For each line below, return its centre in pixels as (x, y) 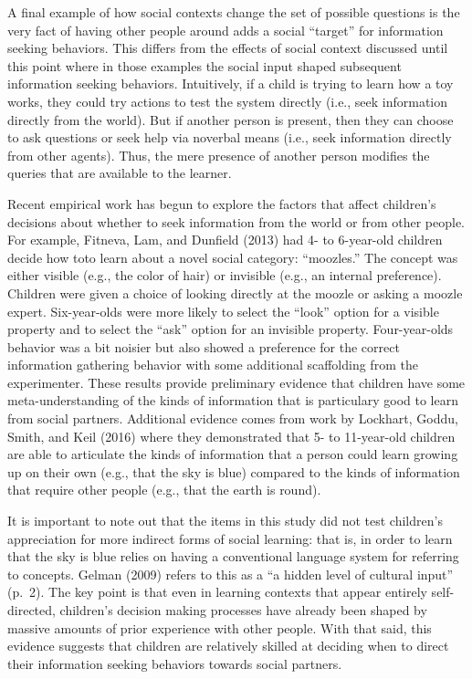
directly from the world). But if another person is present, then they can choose (231, 119)
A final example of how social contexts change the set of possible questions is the (234, 12)
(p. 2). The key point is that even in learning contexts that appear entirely (217, 592)
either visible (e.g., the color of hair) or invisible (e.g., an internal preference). (225, 275)
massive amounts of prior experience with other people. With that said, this (220, 627)
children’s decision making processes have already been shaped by (243, 610)
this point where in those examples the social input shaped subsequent (205, 65)
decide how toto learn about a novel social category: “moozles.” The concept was (233, 257)
